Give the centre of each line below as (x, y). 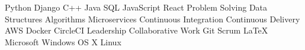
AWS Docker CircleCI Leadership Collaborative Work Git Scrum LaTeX (137, 30)
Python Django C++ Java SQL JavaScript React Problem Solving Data (136, 7)
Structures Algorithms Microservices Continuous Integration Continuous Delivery (152, 19)
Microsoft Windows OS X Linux (63, 41)
